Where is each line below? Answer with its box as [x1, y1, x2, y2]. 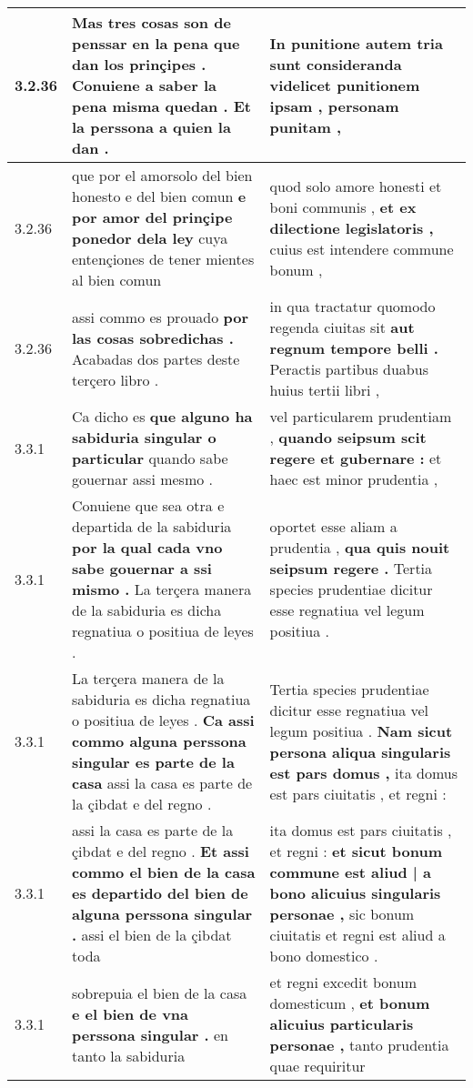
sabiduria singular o [72, 427, 216, 448]
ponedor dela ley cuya [72, 227, 228, 248]
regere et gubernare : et [269, 448, 442, 468]
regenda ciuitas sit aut [269, 317, 415, 337]
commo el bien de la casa [72, 861, 256, 882]
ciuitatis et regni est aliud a [269, 924, 446, 945]
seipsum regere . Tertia [269, 558, 433, 579]
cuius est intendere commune [269, 237, 454, 259]
